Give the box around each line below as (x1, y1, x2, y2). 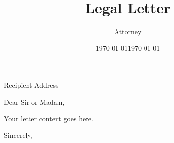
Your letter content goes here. (4, 113, 93, 123)
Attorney (114, 26, 142, 36)
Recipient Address (4, 80, 58, 90)
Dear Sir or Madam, (4, 96, 65, 107)
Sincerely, (4, 130, 32, 140)
